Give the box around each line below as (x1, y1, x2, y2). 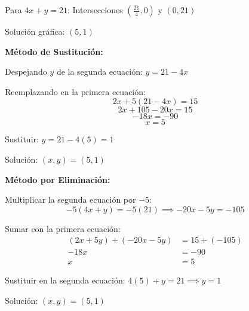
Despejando (5, 65, 47, 78)
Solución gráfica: (5, 25, 65, 37)
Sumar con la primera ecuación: (5, 222, 121, 234)
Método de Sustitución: (5, 45, 103, 57)
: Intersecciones (67, 4, 123, 16)
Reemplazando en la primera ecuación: (5, 85, 146, 97)
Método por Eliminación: (5, 173, 110, 185)
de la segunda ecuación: (56, 65, 143, 78)
